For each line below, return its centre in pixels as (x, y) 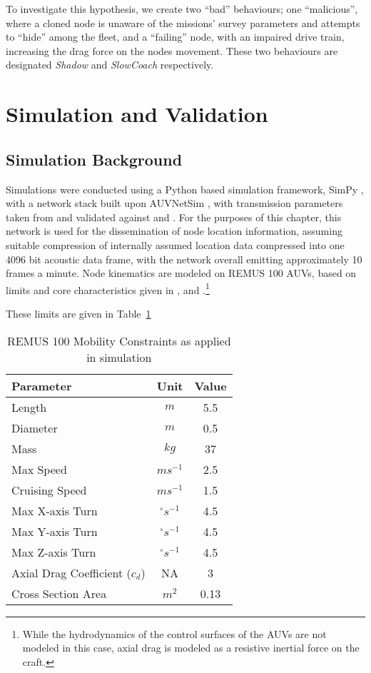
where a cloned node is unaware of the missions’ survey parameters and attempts (183, 22)
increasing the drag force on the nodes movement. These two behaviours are (172, 50)
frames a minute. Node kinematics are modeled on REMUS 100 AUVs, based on (181, 273)
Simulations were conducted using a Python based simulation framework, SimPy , (185, 189)
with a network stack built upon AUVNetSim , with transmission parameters (174, 203)
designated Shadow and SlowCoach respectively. (110, 65)
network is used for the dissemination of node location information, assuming (174, 231)
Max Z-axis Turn (54, 552)
